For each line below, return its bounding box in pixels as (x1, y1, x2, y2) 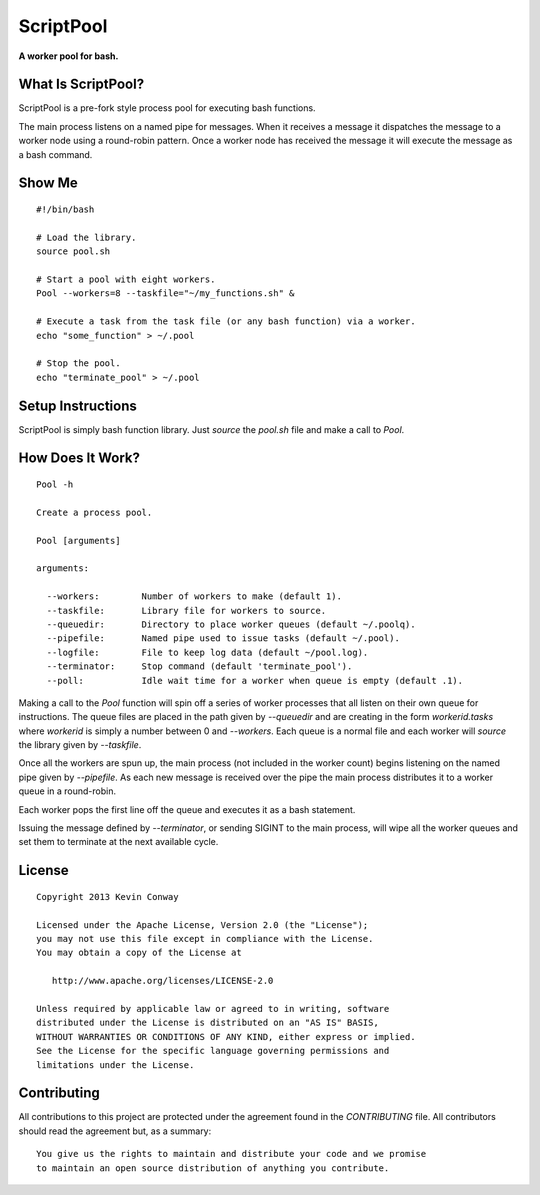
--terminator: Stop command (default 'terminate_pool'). (46, 661, 353, 672)
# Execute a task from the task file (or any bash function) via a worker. (36, 316, 416, 327)
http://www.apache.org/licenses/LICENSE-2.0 (51, 975, 274, 987)
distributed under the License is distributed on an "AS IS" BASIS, (36, 1017, 379, 1029)
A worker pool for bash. (18, 50, 119, 62)
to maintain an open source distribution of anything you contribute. (36, 1162, 390, 1174)
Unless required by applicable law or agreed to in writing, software (36, 1003, 390, 1014)
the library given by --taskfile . (18, 739, 142, 751)
